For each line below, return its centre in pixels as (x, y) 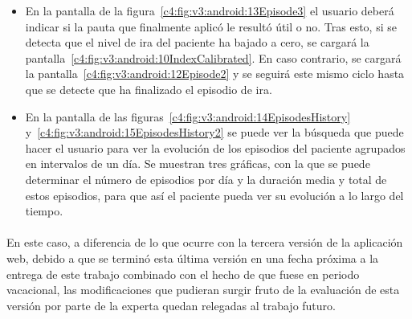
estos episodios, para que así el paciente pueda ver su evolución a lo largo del (214, 195)
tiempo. (44, 211)
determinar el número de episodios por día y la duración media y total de (206, 179)
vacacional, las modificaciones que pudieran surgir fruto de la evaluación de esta (203, 290)
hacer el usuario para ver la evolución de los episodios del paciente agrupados (215, 147)
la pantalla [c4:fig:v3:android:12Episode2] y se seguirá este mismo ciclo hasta (215, 74)
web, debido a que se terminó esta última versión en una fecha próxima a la (193, 258)
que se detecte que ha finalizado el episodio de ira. (149, 89)
